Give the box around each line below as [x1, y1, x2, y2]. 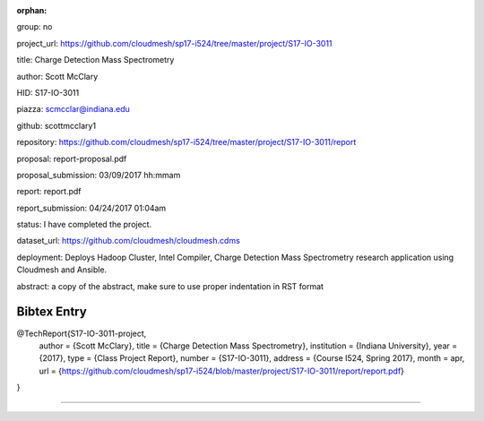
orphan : [16, 5, 48, 15]
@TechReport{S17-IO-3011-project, [16, 328, 147, 339]
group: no [16, 21, 53, 32]
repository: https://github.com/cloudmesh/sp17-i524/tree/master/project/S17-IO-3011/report [16, 137, 357, 148]
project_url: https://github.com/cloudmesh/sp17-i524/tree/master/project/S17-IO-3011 [16, 38, 333, 48]
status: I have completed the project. [16, 219, 152, 230]
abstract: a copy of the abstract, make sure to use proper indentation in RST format [16, 280, 324, 291]
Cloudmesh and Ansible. [16, 264, 108, 275]
